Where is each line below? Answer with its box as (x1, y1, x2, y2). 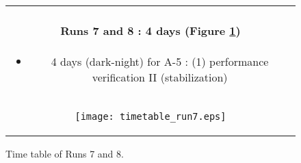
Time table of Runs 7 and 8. (5, 146, 124, 160)
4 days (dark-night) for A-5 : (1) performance (51, 53, 269, 69)
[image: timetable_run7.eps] (75, 110, 226, 122)
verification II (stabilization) (92, 68, 228, 85)
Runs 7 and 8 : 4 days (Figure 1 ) (60, 23, 241, 39)
